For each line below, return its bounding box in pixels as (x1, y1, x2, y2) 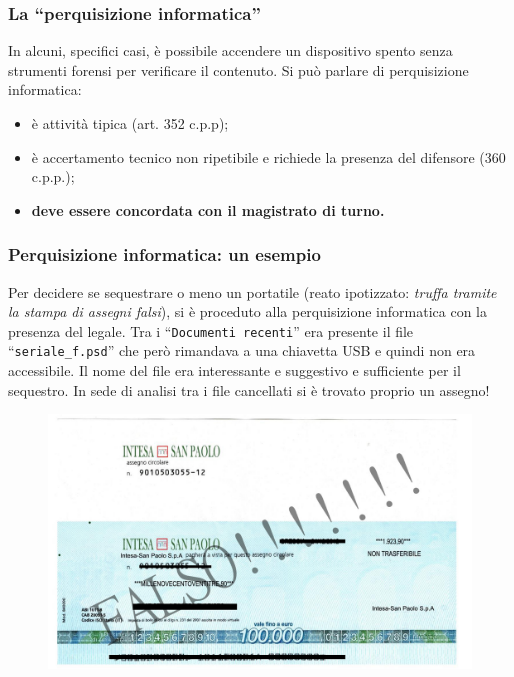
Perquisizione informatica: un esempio (8, 242, 321, 267)
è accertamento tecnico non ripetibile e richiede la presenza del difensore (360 (31, 146, 506, 167)
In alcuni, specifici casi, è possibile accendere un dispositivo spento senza (8, 40, 453, 61)
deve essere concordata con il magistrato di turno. (31, 199, 385, 220)
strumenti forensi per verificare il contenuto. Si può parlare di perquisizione (8, 59, 469, 80)
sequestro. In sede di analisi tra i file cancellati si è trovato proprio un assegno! (8, 379, 490, 400)
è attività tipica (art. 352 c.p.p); (31, 113, 229, 133)
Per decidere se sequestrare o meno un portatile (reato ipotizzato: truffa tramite (8, 281, 497, 302)
